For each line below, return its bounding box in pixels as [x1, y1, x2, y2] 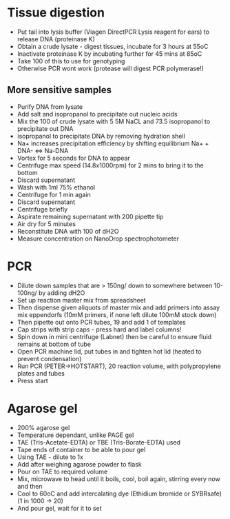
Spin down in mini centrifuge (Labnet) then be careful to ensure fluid [17, 332, 212, 340]
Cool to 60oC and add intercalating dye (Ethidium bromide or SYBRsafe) [17, 489, 222, 498]
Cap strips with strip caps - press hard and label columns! [17, 325, 182, 334]
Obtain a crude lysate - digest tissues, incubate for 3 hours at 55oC [17, 42, 209, 50]
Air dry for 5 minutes [17, 219, 76, 228]
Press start [17, 376, 48, 385]
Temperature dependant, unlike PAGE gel [17, 431, 134, 439]
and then [17, 482, 43, 490]
